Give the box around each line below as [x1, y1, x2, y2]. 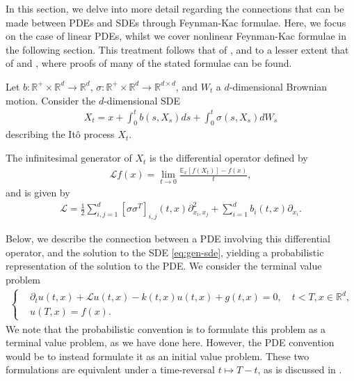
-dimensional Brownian [229, 79, 328, 93]
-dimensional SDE [104, 93, 180, 107]
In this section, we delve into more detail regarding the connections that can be [6, 1, 344, 15]
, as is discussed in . [257, 362, 342, 377]
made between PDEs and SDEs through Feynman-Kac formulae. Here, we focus [6, 15, 346, 29]
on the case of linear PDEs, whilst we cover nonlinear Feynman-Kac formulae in [6, 29, 346, 43]
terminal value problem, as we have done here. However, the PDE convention [6, 335, 335, 350]
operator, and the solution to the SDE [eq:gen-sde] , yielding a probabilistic [6, 244, 324, 259]
